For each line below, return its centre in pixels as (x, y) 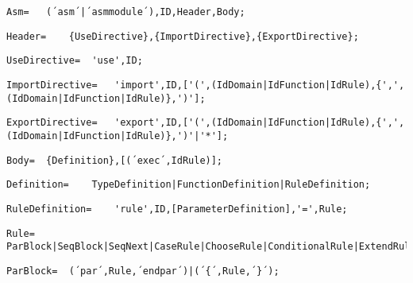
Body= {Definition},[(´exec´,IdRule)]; (115, 160)
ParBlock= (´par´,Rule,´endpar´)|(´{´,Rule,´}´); (143, 271)
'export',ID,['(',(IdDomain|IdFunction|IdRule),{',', (260, 123)
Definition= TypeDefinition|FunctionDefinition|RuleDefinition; (189, 185)
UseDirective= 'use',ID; (75, 61)
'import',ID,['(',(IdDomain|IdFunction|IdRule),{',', (260, 85)
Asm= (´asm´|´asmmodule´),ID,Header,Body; (126, 12)
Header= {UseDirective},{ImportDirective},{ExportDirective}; (183, 36)
